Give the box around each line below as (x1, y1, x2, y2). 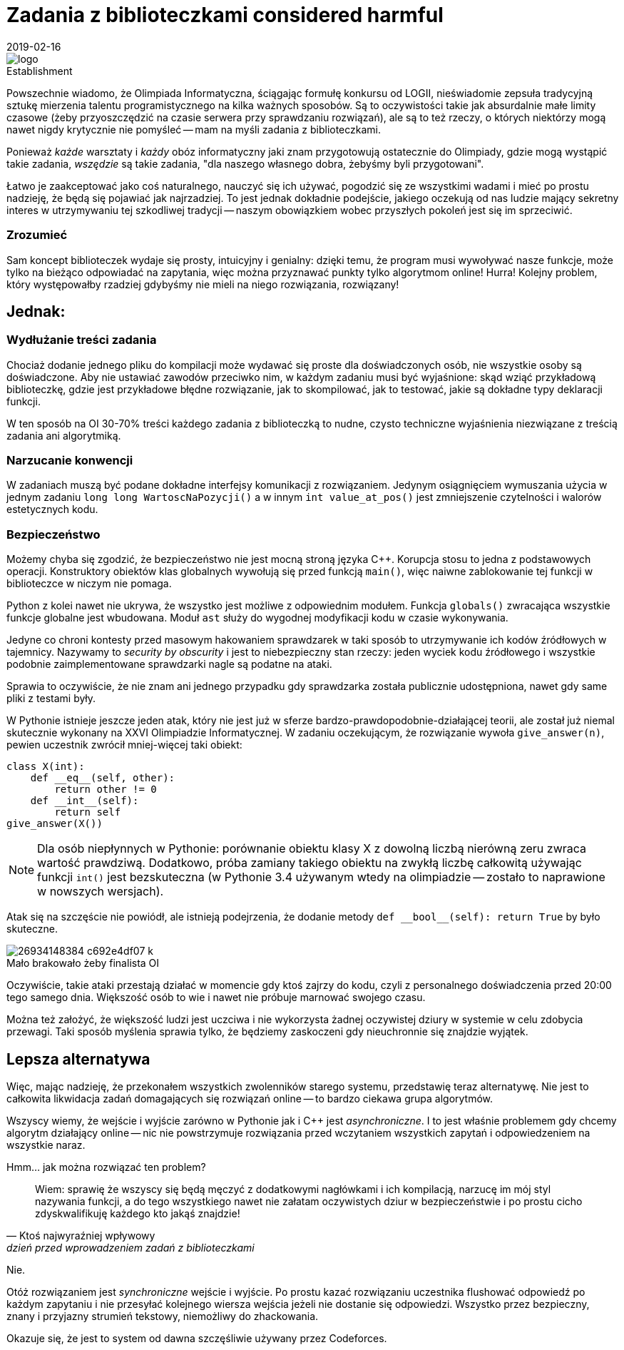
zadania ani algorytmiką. (6, 429, 121, 442)
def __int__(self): (30, 795, 139, 807)
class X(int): (6, 761, 85, 773)
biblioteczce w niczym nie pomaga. (6, 577, 172, 590)
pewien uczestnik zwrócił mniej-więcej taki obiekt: (6, 739, 242, 751)
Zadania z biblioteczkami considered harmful (6, 3, 444, 27)
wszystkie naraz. (6, 1139, 86, 1152)
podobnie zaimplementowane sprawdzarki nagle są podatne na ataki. (6, 658, 332, 671)
